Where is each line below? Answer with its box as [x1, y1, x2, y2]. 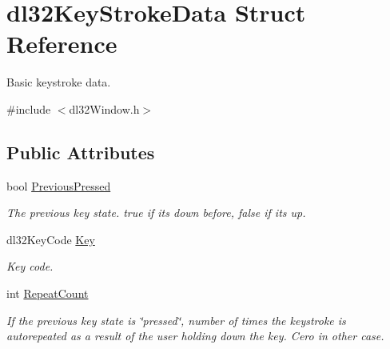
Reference [6, 27, 117, 60]
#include [6, 100, 51, 117]
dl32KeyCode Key [6, 231, 95, 247]
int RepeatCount [6, 285, 89, 302]
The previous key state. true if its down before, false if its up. [6, 204, 306, 221]
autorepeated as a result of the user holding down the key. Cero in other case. [6, 327, 384, 344]
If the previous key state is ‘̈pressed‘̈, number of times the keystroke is [6, 311, 346, 328]
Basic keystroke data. [6, 74, 111, 90]
